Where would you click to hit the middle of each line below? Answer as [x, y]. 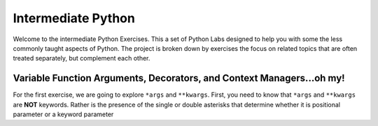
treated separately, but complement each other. [82, 58]
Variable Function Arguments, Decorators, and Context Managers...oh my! [179, 78]
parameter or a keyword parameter [63, 114]
